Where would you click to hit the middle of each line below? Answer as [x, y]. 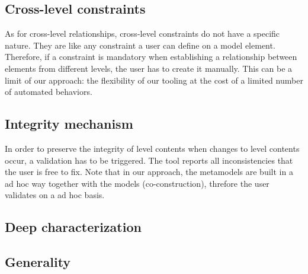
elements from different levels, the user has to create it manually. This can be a [149, 68]
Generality [38, 262]
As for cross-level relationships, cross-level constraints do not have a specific [142, 34]
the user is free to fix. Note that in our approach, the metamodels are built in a [149, 172]
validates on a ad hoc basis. [55, 195]
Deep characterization [73, 227]
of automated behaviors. [49, 92]
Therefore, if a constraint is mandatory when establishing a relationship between [151, 57]
